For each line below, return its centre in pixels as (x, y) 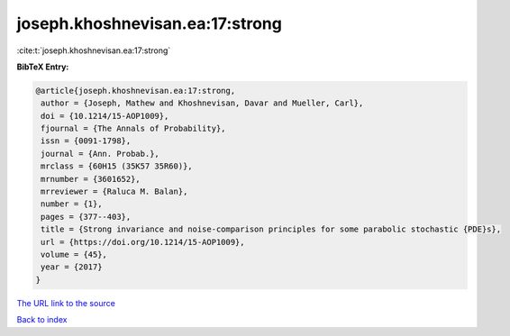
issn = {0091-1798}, (86, 141)
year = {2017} (72, 267)
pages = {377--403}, (86, 217)
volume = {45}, (74, 254)
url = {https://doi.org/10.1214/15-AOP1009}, (143, 242)
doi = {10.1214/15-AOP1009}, (105, 116)
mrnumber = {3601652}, (91, 179)
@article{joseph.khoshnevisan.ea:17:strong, (136, 91)
